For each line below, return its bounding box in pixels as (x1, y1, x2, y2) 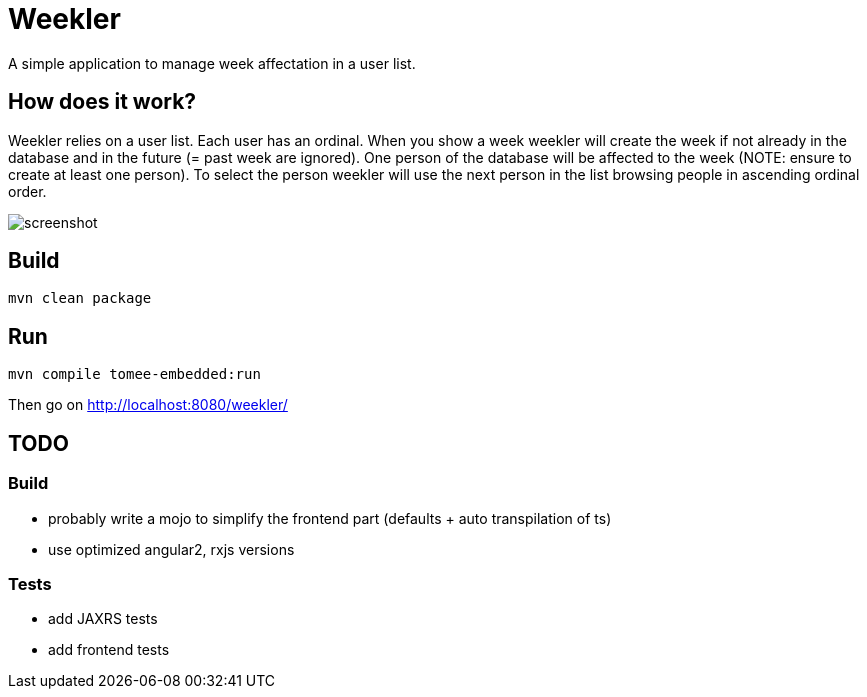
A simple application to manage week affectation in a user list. (8, 54, 416, 72)
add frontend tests (48, 641, 170, 659)
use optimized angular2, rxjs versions (48, 540, 295, 558)
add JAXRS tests (48, 610, 158, 628)
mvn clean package (8, 290, 152, 307)
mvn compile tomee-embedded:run (8, 366, 261, 383)
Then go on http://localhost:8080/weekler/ (8, 396, 288, 414)
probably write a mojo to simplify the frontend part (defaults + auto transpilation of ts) (48, 509, 612, 527)
